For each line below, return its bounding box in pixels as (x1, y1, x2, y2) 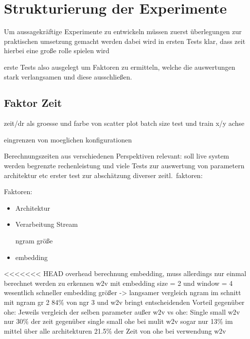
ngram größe (15, 236, 53, 246)
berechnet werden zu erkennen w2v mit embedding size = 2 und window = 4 (4, 278, 233, 288)
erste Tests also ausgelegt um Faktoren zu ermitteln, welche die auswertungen (4, 61, 235, 72)
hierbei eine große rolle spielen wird (4, 45, 109, 56)
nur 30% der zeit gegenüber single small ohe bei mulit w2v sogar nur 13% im (4, 316, 233, 326)
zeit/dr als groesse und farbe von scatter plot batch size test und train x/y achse (4, 118, 245, 128)
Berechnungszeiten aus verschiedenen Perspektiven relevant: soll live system (4, 151, 230, 161)
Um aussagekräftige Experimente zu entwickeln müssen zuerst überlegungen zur (4, 26, 242, 37)
